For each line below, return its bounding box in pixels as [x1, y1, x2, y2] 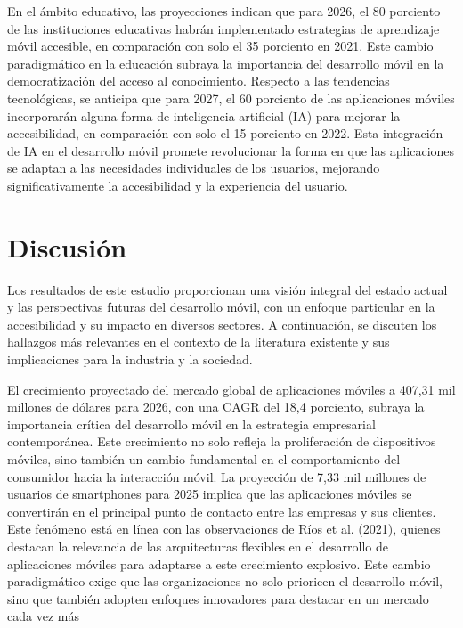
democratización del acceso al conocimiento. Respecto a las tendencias [7, 71, 390, 90]
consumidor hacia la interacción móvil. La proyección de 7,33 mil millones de [7, 467, 426, 485]
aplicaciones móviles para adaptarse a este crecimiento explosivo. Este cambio [7, 554, 431, 573]
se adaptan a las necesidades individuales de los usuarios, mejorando [7, 159, 380, 177]
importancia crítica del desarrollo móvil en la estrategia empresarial [7, 414, 376, 433]
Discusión [7, 228, 127, 265]
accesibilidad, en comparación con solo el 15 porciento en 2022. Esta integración [7, 124, 443, 143]
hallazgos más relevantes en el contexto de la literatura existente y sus [7, 332, 390, 351]
